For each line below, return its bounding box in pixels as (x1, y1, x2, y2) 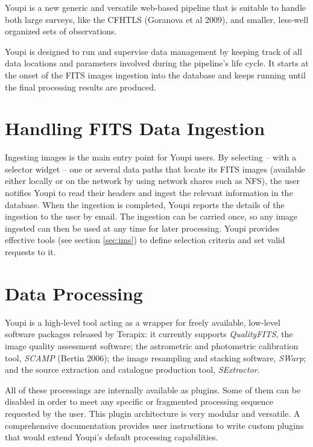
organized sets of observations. (5, 25, 117, 37)
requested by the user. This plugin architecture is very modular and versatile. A (5, 407, 300, 419)
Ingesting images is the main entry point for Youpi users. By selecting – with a (5, 151, 296, 163)
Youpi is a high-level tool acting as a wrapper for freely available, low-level (5, 315, 280, 328)
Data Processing (5, 281, 143, 305)
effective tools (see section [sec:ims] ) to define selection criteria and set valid (5, 233, 285, 246)
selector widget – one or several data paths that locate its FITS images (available (5, 162, 306, 175)
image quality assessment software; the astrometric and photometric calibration (5, 339, 299, 352)
